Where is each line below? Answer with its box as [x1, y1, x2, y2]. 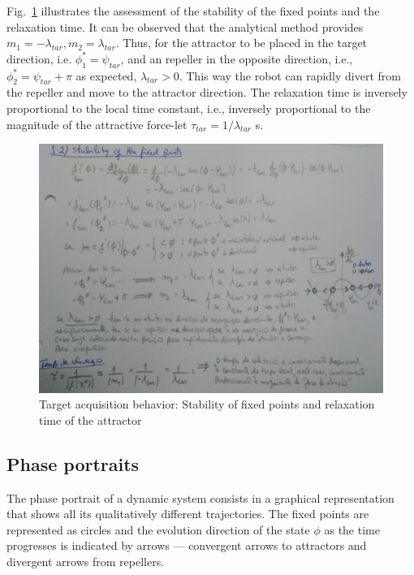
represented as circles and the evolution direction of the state [6, 521, 310, 538]
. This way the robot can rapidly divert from [179, 67, 401, 84]
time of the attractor [39, 411, 142, 428]
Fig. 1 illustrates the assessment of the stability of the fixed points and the [6, 2, 380, 19]
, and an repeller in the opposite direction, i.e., [120, 50, 353, 67]
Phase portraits [6, 451, 140, 476]
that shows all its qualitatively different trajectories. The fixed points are [6, 505, 369, 522]
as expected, [75, 67, 137, 84]
